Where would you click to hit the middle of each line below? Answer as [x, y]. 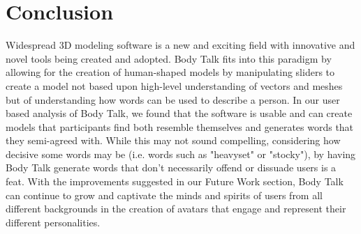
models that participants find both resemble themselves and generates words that [180, 126]
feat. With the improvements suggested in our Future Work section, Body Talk [175, 181]
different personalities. [53, 222]
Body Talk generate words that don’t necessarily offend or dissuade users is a [171, 167]
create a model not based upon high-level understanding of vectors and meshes [174, 85]
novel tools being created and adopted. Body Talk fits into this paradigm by [169, 58]
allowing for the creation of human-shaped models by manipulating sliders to [170, 72]
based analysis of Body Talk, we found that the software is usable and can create [179, 113]
